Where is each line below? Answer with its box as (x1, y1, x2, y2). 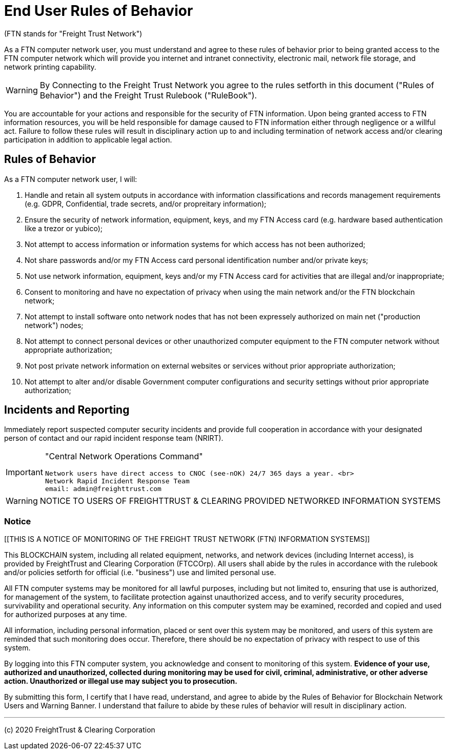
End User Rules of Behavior (4, 2, 193, 19)
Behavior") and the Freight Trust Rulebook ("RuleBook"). (39, 90, 257, 100)
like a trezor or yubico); (25, 223, 103, 233)
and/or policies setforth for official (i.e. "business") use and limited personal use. (4, 568, 276, 577)
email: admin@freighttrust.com (45, 485, 161, 493)
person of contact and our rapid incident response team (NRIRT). (4, 434, 223, 443)
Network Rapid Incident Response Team (45, 477, 190, 485)
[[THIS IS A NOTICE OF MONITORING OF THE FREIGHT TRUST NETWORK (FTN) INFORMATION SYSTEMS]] (4, 535, 370, 544)
